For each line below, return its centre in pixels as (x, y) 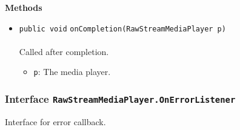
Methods (24, 7)
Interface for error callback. (55, 121)
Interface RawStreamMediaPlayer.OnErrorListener (120, 99)
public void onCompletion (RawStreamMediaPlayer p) (122, 29)
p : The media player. (72, 72)
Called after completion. (64, 51)
